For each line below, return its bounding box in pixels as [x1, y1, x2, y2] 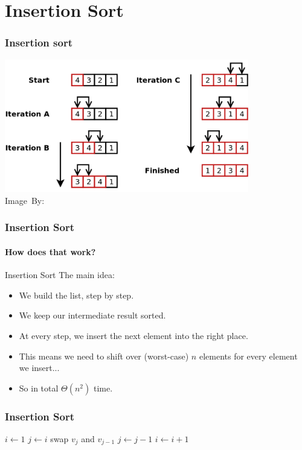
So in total [19, 381, 59, 394]
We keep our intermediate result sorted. [19, 309, 166, 322]
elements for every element [199, 349, 298, 362]
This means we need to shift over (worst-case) [19, 349, 189, 362]
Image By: [5, 194, 45, 206]
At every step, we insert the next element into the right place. [19, 329, 248, 341]
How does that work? [5, 245, 96, 258]
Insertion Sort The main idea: [5, 268, 115, 281]
